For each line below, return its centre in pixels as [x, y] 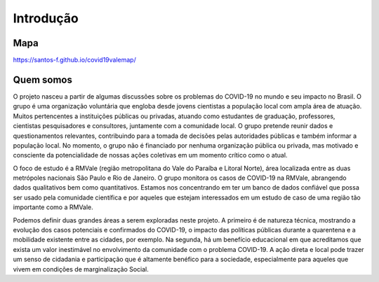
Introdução [46, 18]
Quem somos [43, 79]
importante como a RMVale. [53, 207]
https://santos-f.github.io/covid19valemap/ [74, 60]
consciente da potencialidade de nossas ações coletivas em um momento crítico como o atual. [150, 155]
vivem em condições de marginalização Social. [81, 269]
